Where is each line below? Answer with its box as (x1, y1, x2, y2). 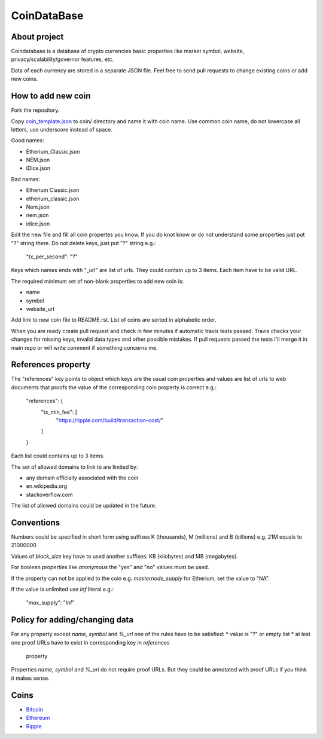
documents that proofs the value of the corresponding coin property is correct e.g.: (11, 383, 217, 391)
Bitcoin (26, 706, 44, 713)
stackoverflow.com (26, 491, 73, 498)
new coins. (11, 75, 38, 83)
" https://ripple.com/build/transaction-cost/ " (56, 416, 164, 424)
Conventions (11, 517, 60, 527)
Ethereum (26, 714, 50, 722)
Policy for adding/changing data (11, 615, 134, 625)
